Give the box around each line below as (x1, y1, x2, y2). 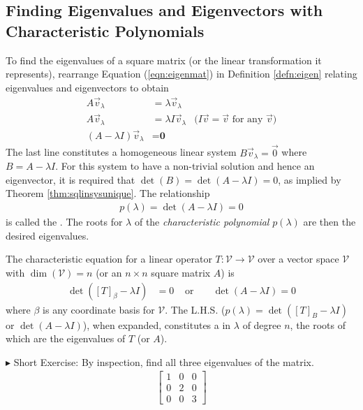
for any (232, 115, 263, 125)
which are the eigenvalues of (6, 331, 126, 346)
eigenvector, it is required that (6, 172, 135, 186)
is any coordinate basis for (43, 302, 155, 316)
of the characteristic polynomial (134, 214, 269, 229)
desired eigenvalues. (6, 228, 89, 242)
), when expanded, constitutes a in (82, 317, 231, 332)
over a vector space (258, 251, 339, 266)
